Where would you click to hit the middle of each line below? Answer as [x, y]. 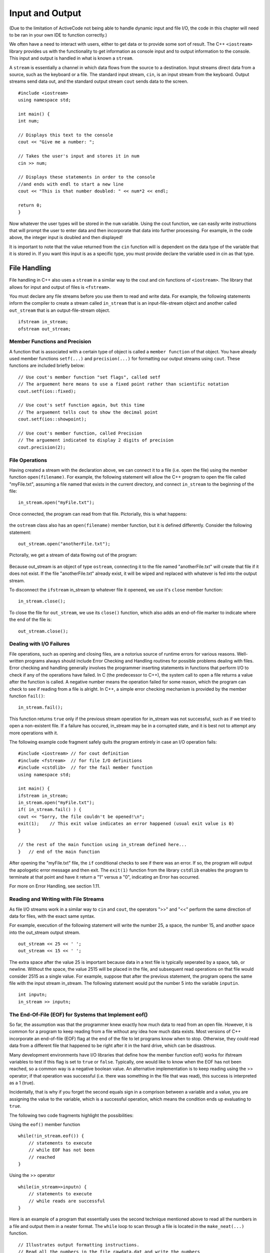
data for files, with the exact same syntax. [52, 916]
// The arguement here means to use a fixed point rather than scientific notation [124, 384]
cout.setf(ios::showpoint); [52, 419]
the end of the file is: [30, 619]
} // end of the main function [59, 852]
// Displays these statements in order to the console [87, 177]
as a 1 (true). [22, 1083]
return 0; [30, 205]
